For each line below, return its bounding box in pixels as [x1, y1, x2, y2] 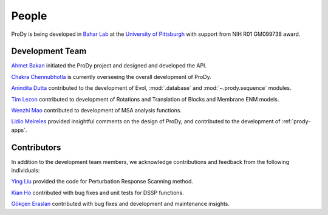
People [11, 9, 47, 22]
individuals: [11, 167, 40, 174]
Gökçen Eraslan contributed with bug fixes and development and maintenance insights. [11, 200, 230, 208]
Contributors [11, 142, 61, 152]
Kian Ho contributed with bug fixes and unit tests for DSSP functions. [11, 189, 185, 196]
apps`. [11, 126, 27, 134]
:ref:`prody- [281, 118, 311, 125]
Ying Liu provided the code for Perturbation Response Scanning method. [11, 178, 194, 185]
